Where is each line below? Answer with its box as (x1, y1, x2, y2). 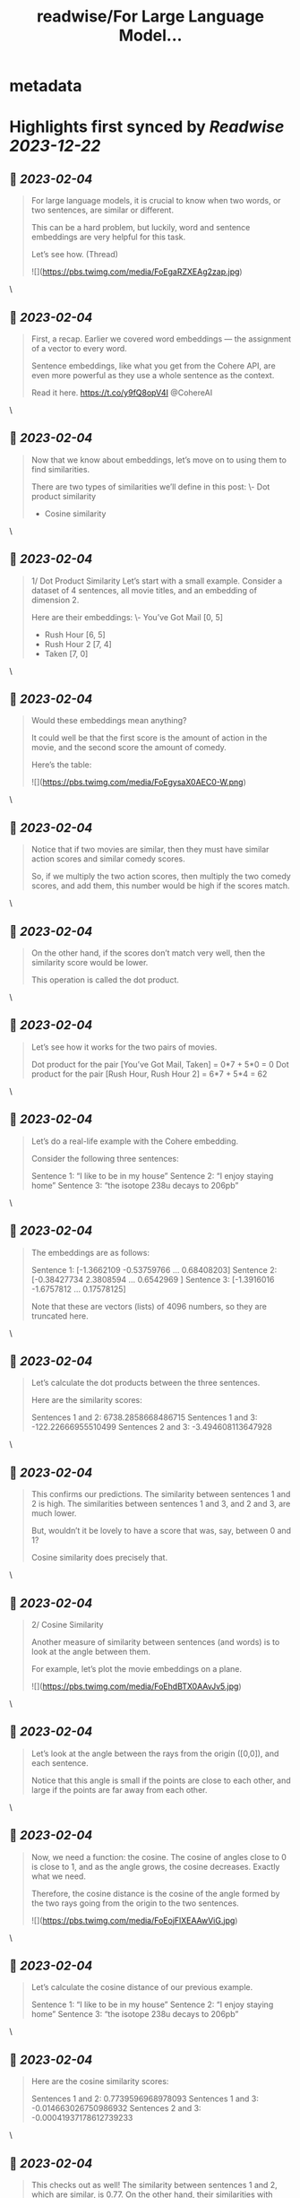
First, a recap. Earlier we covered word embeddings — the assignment (30, 333, 292, 344)
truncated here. (30, 1311, 89, 1321)
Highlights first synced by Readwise (9, 117, 285, 137)
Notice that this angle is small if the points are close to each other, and (30, 1775, 291, 1786)
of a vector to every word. (30, 343, 127, 353)
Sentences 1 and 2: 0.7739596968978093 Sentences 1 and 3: (30, 2093, 260, 2104)
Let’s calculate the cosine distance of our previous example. (30, 1982, 253, 1993)
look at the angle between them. (30, 1646, 150, 1657)
